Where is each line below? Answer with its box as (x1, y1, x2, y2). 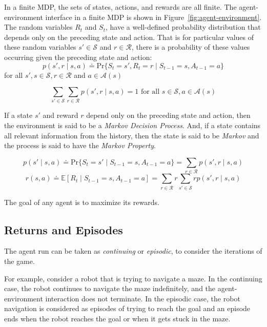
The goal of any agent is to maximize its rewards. (4, 196, 159, 207)
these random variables (4, 42, 76, 52)
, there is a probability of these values (131, 42, 250, 52)
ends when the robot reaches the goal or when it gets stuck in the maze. (4, 313, 231, 323)
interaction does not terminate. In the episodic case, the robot (45, 293, 240, 303)
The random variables (4, 22, 73, 32)
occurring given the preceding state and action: (4, 51, 152, 62)
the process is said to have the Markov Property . (4, 140, 156, 151)
